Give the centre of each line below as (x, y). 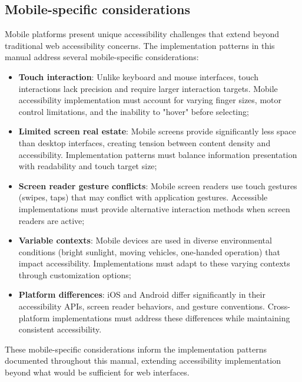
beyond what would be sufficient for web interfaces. (97, 372)
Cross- (279, 306)
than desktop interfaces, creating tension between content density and (145, 142)
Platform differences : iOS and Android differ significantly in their (142, 294)
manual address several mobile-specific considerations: (102, 57)
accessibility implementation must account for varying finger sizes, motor (150, 100)
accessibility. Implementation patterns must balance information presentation (158, 154)
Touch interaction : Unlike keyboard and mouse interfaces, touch (138, 76)
